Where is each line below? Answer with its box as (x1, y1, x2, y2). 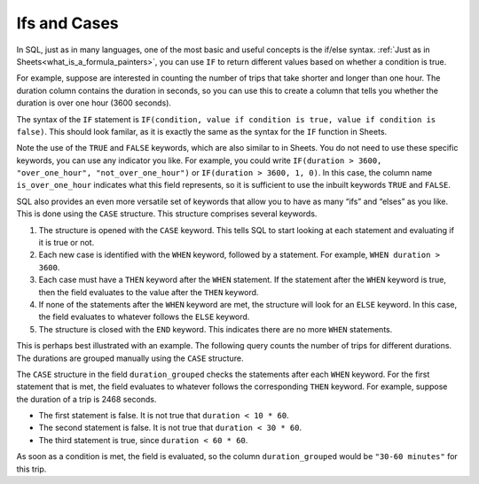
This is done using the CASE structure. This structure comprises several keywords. (16, 208, 318, 219)
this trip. (16, 464, 47, 474)
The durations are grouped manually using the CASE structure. (16, 353, 244, 363)
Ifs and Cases (16, 13, 119, 33)
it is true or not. (38, 238, 95, 248)
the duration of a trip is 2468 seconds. (16, 394, 157, 404)
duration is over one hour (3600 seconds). (16, 98, 172, 108)
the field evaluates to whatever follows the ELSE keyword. (38, 311, 250, 323)
